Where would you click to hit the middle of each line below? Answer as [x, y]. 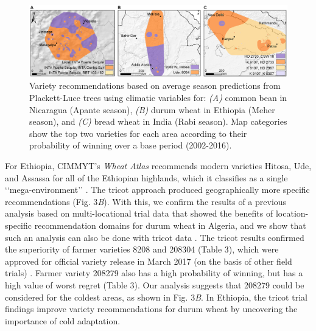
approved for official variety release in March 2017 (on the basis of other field [149, 261]
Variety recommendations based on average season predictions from [155, 85]
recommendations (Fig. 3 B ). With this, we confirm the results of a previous [146, 201]
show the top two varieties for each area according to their [138, 133]
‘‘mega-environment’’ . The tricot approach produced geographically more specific [157, 190]
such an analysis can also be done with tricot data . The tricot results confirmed [155, 237]
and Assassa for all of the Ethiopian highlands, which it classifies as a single [146, 177]
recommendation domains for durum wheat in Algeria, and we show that [170, 225]
